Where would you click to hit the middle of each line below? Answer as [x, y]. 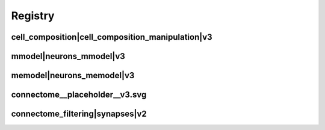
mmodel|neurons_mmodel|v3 [68, 56]
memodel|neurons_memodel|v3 [73, 76]
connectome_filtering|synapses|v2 [79, 114]
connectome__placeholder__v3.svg [79, 95]
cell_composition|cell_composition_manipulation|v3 [112, 37]
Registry [33, 16]
